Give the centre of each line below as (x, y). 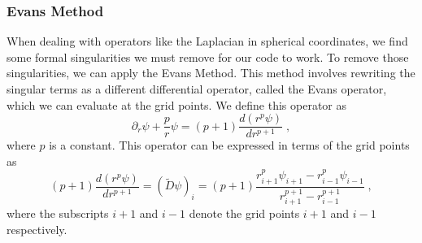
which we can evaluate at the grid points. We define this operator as (176, 104)
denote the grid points (244, 213)
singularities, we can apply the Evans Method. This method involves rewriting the (211, 73)
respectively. (37, 229)
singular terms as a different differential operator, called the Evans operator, (197, 89)
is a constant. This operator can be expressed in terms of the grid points (229, 145)
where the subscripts (58, 213)
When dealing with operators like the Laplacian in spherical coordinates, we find (207, 41)
